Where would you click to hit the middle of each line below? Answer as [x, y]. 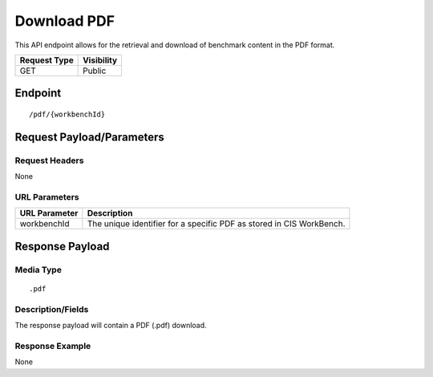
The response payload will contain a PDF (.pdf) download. [111, 325]
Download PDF [65, 21]
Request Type [47, 60]
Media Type [38, 270]
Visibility [100, 60]
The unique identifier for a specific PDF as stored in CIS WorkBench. [216, 224]
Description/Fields [52, 309]
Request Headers [49, 160]
